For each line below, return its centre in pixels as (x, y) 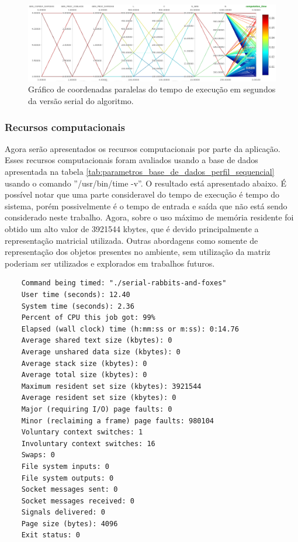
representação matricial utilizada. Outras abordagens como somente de (131, 240)
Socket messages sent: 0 (70, 490)
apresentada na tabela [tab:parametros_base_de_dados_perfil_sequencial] (140, 172)
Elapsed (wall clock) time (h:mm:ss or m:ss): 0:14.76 (130, 329)
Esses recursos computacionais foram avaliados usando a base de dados (131, 160)
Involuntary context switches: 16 (88, 443)
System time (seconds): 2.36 (78, 306)
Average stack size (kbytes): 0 (84, 363)
